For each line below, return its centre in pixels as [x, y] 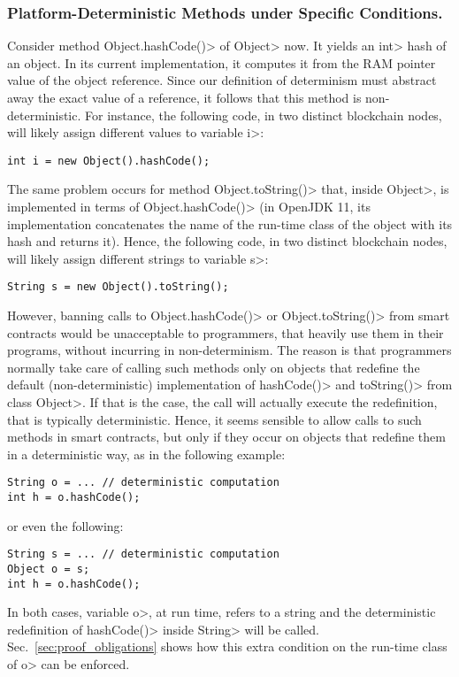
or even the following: [65, 525]
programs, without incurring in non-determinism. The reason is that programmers [229, 350]
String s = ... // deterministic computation [143, 554]
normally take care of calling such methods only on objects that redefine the [214, 367]
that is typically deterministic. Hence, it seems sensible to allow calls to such [214, 419]
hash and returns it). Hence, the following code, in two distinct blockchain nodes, [227, 241]
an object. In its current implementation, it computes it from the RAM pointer [222, 62]
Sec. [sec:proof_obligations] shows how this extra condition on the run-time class [227, 646]
